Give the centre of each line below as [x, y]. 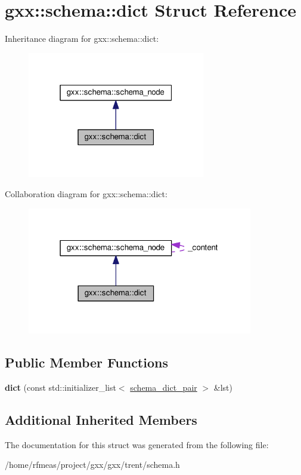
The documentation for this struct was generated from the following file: [137, 444]
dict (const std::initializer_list [60, 387]
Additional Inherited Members [101, 420]
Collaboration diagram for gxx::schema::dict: [86, 194]
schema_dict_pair [164, 387]
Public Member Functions [86, 362]
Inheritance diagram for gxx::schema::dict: [82, 39]
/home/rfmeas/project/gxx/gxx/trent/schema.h [92, 465]
